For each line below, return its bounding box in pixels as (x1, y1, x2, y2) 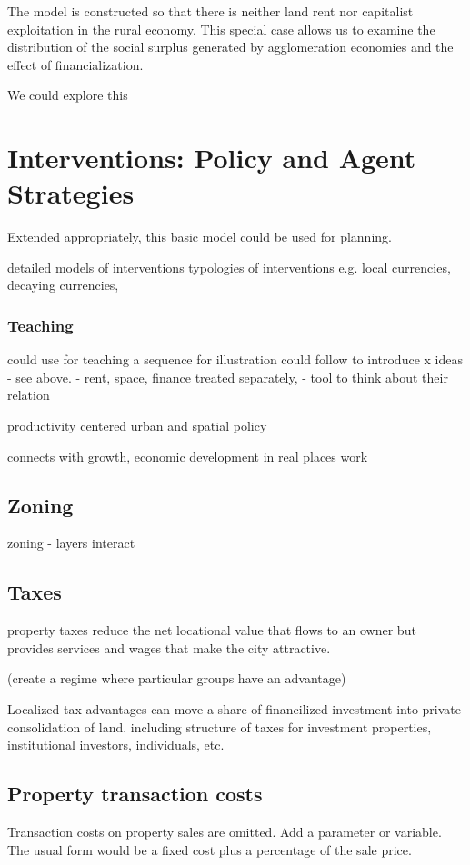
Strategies (7, 174, 135, 212)
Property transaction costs (7, 780, 263, 808)
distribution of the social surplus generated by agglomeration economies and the (7, 37, 454, 56)
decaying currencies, (7, 275, 119, 294)
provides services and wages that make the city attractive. (7, 638, 331, 657)
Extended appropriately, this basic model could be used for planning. (7, 227, 392, 246)
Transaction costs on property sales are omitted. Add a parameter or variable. (7, 822, 442, 841)
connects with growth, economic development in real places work (7, 446, 368, 465)
